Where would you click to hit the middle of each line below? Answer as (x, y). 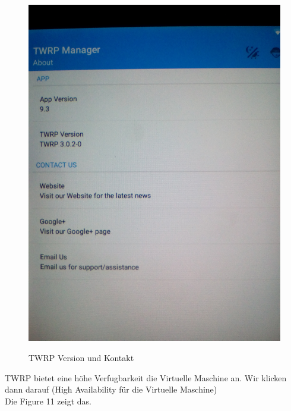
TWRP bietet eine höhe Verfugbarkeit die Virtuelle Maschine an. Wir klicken (146, 377)
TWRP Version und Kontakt (81, 357)
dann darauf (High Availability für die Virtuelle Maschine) (111, 389)
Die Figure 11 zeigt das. (48, 401)
